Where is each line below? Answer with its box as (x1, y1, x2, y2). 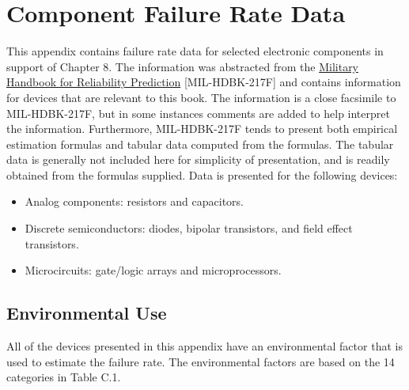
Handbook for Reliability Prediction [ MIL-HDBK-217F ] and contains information (6, 74, 401, 90)
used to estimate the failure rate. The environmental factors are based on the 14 (6, 353, 395, 369)
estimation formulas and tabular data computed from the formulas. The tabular (6, 135, 394, 152)
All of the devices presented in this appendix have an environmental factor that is (6, 338, 403, 354)
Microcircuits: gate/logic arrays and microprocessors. (25, 262, 282, 278)
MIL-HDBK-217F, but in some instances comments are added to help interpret (6, 104, 390, 121)
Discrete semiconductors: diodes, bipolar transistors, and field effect (25, 220, 353, 237)
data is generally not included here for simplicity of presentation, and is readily (6, 151, 390, 168)
